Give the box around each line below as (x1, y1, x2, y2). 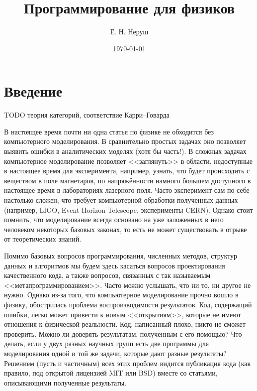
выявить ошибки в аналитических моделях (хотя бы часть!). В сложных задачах (4, 146, 247, 156)
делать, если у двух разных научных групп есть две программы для (4, 338, 209, 349)
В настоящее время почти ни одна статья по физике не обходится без (4, 126, 214, 136)
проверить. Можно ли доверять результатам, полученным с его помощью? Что (4, 328, 242, 339)
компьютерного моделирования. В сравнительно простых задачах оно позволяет (4, 136, 246, 146)
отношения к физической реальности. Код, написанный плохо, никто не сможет (4, 319, 246, 329)
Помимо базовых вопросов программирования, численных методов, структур (4, 250, 238, 261)
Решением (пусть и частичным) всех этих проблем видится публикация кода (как (4, 358, 251, 368)
